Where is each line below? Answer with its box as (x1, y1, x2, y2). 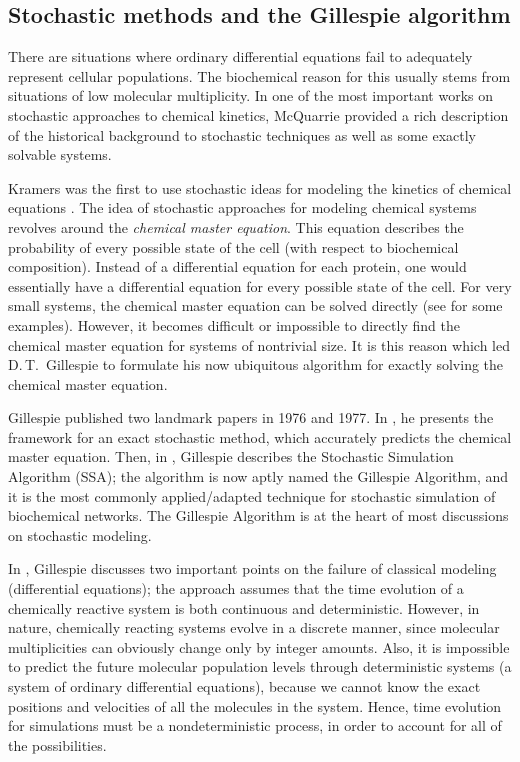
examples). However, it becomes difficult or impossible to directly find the (8, 314, 460, 335)
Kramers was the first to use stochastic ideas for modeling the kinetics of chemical (8, 177, 512, 198)
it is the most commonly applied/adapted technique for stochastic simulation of (8, 485, 496, 506)
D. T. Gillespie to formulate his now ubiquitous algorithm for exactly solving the (8, 354, 504, 375)
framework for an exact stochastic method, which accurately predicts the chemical (8, 426, 512, 447)
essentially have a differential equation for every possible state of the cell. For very (8, 275, 512, 296)
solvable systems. (8, 144, 112, 165)
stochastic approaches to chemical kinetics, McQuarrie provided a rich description (8, 104, 509, 125)
